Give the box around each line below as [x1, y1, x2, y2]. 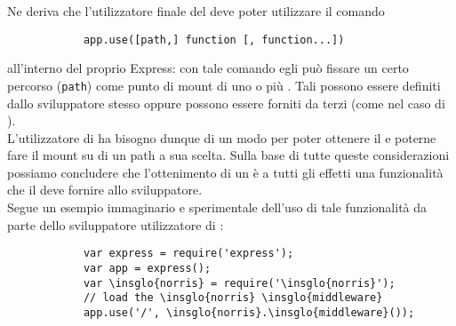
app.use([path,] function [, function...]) [83, 33, 345, 46]
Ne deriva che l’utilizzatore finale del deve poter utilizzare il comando [7, 2, 385, 20]
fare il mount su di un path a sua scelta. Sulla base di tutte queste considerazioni [7, 146, 450, 164]
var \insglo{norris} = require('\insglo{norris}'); [83, 276, 396, 290]
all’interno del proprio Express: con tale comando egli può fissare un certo [7, 59, 409, 77]
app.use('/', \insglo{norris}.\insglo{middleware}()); [83, 306, 415, 319]
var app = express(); [83, 261, 212, 274]
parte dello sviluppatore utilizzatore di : [7, 215, 224, 234]
